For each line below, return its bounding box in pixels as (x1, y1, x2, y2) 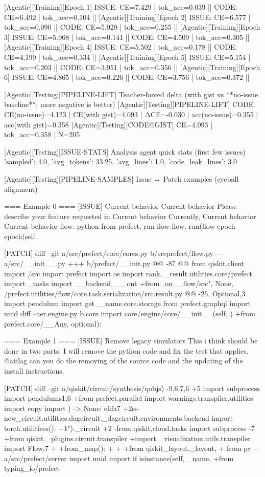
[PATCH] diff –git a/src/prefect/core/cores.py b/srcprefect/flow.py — (4, 248, 223, 258)
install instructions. (4, 365, 64, 376)
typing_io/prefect (4, 463, 60, 473)
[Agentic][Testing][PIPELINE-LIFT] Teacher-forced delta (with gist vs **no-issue (4, 89, 258, 99)
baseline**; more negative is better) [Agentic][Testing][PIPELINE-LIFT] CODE (4, 99, 254, 110)
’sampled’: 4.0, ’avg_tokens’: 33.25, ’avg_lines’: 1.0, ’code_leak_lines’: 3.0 (4, 156, 237, 167)
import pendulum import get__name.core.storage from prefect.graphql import (4, 298, 251, 309)
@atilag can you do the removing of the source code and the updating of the (4, 355, 243, 366)
